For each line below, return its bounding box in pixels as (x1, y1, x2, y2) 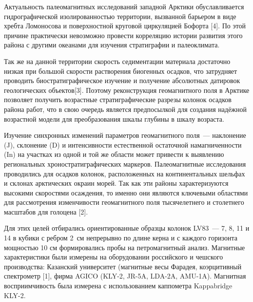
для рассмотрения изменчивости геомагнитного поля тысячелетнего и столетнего (4, 197, 244, 207)
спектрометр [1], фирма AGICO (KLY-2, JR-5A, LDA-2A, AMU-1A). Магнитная (4, 271, 246, 281)
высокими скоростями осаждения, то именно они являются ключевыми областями (4, 187, 248, 197)
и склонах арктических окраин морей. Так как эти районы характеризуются (4, 178, 229, 188)
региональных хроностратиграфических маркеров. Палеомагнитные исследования (4, 158, 246, 169)
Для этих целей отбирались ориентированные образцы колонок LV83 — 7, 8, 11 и (4, 223, 250, 233)
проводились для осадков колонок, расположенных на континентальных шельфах (4, 168, 245, 178)
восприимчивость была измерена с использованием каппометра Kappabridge (4, 280, 233, 291)
